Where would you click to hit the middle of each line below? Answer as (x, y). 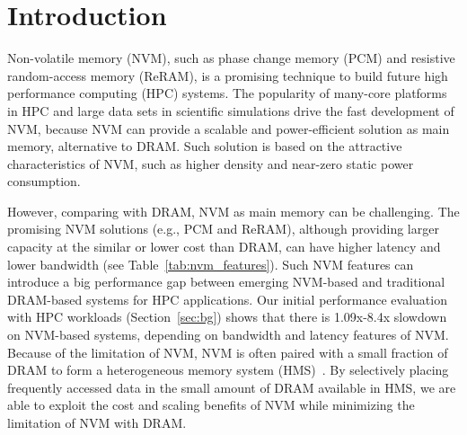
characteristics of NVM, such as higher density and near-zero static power (211, 163)
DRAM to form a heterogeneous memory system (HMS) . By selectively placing (228, 370)
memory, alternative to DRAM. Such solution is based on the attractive (205, 146)
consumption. (44, 181)
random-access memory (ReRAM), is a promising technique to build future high (228, 75)
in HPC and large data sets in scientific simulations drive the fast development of (231, 110)
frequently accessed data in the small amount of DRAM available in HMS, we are (232, 387)
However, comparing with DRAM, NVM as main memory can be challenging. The (233, 211)
